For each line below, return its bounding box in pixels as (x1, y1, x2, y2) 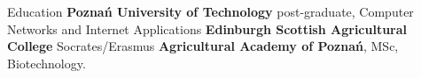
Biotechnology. (7, 53, 86, 72)
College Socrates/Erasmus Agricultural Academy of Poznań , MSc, (7, 37, 399, 55)
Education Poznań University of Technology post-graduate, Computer (7, 3, 414, 20)
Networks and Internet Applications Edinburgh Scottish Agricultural (7, 19, 408, 38)
